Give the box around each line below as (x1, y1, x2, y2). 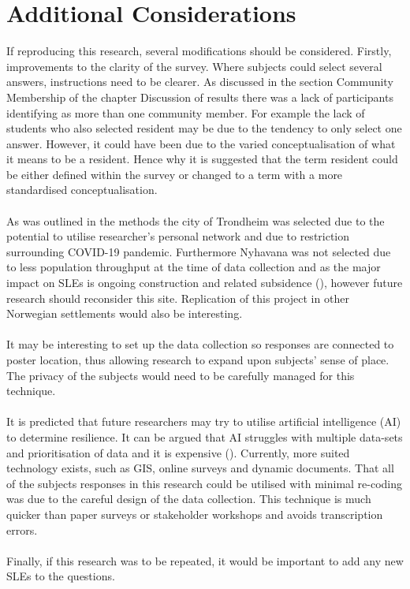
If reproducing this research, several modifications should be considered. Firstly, (6, 43, 392, 59)
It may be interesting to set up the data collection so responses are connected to (6, 336, 394, 352)
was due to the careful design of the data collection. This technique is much (6, 490, 371, 507)
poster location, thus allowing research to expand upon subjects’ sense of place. (6, 352, 389, 367)
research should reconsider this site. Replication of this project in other (6, 289, 349, 306)
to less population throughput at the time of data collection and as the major (6, 259, 381, 275)
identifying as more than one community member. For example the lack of (6, 104, 365, 121)
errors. (6, 521, 38, 538)
